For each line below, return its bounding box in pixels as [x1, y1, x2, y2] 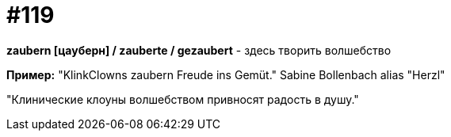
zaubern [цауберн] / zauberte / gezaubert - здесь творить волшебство [6, 43, 392, 57]
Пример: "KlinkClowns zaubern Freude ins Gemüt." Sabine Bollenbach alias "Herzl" [6, 67, 445, 82]
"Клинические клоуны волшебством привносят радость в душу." [6, 92, 359, 106]
